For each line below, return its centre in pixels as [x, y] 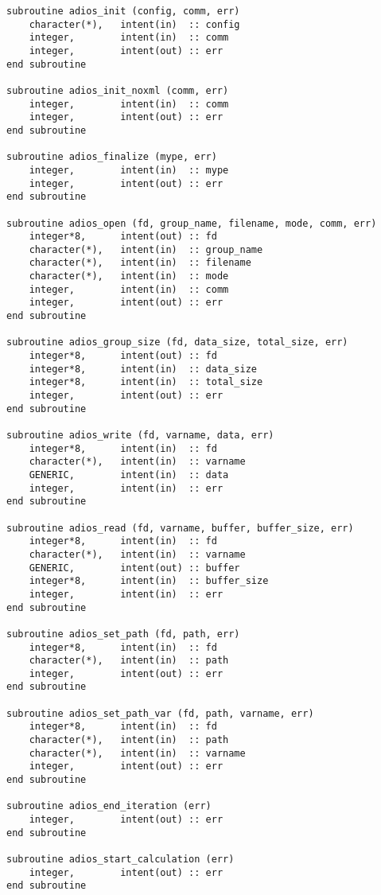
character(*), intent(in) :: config [134, 24]
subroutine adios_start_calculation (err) [121, 859]
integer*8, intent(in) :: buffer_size [149, 581]
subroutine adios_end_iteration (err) [109, 806]
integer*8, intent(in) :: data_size [143, 369]
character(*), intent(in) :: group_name [146, 249]
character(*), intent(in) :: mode [129, 276]
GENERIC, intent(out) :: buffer [134, 568]
